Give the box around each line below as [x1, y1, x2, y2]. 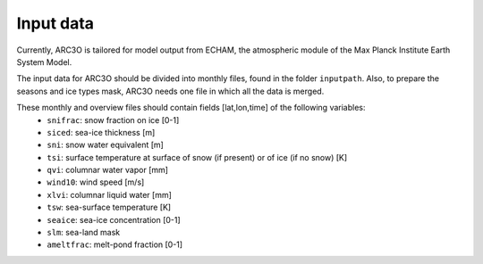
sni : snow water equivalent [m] [47, 139, 165, 151]
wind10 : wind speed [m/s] [47, 177, 145, 187]
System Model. [16, 56, 72, 67]
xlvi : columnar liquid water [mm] [47, 189, 172, 200]
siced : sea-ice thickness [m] [47, 127, 156, 137]
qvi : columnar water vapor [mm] [47, 165, 169, 176]
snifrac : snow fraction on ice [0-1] [47, 114, 180, 125]
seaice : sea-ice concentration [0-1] [47, 214, 181, 225]
